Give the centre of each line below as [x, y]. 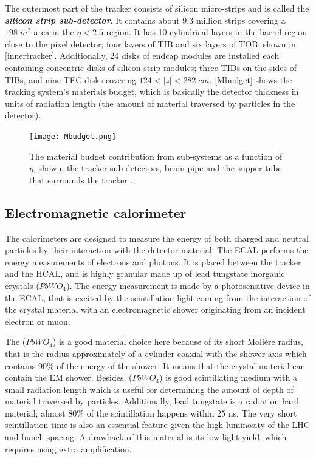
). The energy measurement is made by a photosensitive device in [188, 285]
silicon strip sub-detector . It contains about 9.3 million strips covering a [145, 20]
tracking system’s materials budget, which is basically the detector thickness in [152, 91]
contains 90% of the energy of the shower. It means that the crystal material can [155, 365]
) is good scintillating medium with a [228, 377]
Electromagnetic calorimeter [96, 212]
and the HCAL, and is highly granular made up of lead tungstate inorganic [145, 274]
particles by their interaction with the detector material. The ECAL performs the [157, 250]
